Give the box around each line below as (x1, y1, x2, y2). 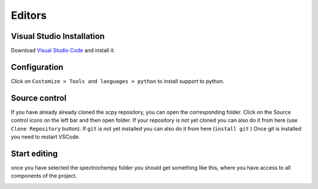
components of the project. (11, 173, 77, 180)
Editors (11, 9, 47, 22)
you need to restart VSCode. (11, 133, 81, 141)
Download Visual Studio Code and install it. (11, 47, 115, 54)
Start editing (11, 148, 58, 158)
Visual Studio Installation (11, 31, 105, 41)
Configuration (11, 62, 64, 72)
